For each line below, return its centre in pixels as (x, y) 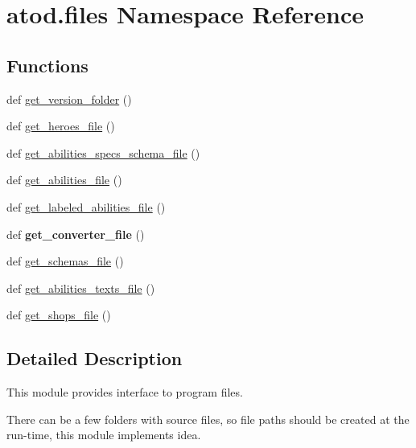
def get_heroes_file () (61, 126)
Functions (47, 65)
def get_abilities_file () (64, 180)
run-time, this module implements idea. (104, 435)
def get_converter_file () (76, 234)
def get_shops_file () (59, 315)
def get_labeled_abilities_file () (86, 206)
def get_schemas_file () (65, 261)
